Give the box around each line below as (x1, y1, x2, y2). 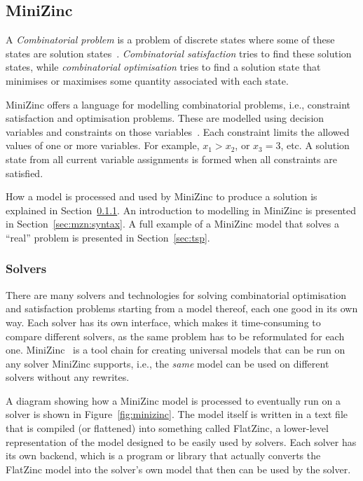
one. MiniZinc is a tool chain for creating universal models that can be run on (6, 342, 345, 357)
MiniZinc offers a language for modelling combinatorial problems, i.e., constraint (6, 97, 351, 111)
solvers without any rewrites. (6, 370, 130, 384)
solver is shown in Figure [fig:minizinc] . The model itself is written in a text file (6, 407, 348, 421)
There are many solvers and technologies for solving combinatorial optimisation (6, 287, 346, 302)
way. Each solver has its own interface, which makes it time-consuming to (6, 314, 321, 329)
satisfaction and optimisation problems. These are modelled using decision (6, 111, 324, 125)
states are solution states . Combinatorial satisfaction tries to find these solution (6, 46, 352, 60)
